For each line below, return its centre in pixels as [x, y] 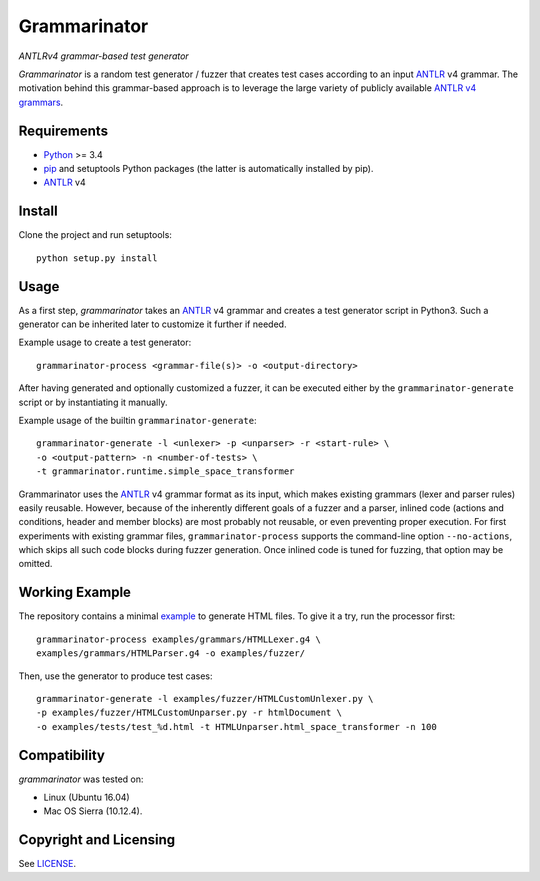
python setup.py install [97, 258]
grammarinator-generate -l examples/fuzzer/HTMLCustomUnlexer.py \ [205, 698]
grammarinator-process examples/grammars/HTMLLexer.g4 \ [179, 639]
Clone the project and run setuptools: [95, 235]
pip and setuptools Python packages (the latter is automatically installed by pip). [208, 169]
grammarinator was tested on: [81, 779]
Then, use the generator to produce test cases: [116, 676]
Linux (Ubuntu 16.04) [86, 797]
